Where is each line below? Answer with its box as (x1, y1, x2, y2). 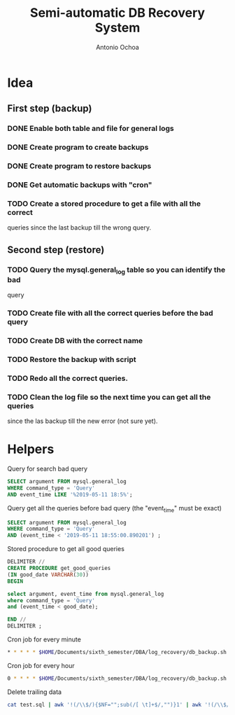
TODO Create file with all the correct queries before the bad (7, 308, 213, 318)
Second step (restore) (7, 244, 105, 256)
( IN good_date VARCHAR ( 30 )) (7, 571, 90, 578)
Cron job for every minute (7, 635, 82, 644)
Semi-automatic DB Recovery (30, 5, 205, 21)
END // (7, 616, 27, 623)
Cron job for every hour (7, 661, 75, 669)
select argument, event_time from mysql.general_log (7, 590, 164, 597)
